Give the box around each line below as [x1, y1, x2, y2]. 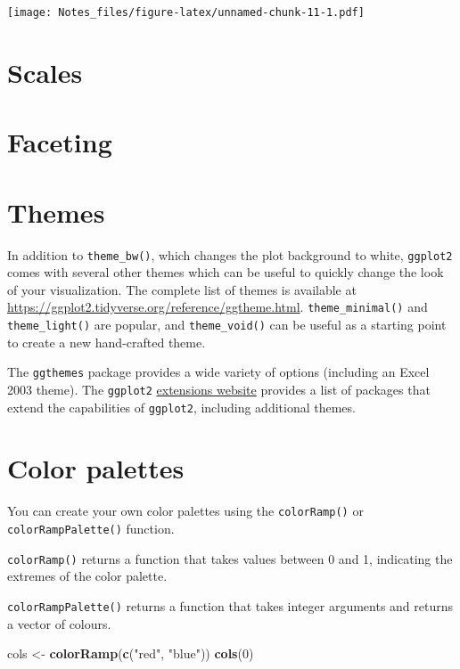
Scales [7, 53, 83, 90]
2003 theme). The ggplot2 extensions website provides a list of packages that [7, 379, 431, 398]
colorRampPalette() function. [7, 519, 175, 538]
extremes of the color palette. [7, 567, 168, 585]
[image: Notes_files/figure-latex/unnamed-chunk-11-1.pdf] [7, 6, 365, 19]
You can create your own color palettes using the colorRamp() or [7, 502, 364, 520]
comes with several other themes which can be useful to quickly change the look [7, 263, 444, 281]
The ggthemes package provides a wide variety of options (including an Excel [7, 363, 430, 381]
